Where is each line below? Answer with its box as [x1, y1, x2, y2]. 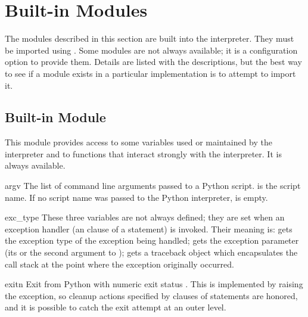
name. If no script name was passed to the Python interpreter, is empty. [5, 191, 268, 203]
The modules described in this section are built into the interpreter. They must [5, 32, 294, 45]
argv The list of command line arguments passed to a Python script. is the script [5, 179, 301, 192]
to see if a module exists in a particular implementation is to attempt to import [5, 67, 296, 79]
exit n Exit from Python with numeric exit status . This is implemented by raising [5, 278, 303, 290]
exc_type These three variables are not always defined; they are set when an [5, 211, 285, 223]
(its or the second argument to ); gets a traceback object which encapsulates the [5, 246, 298, 259]
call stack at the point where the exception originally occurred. [5, 257, 234, 270]
